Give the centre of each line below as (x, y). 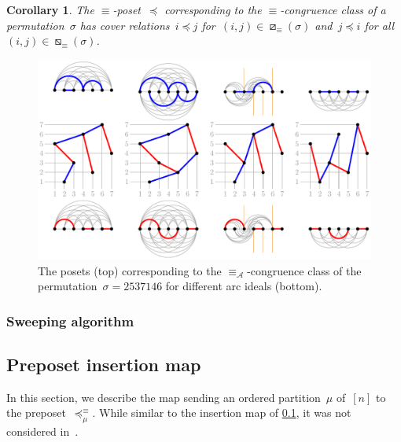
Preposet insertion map (104, 365)
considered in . (42, 431)
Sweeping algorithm (70, 320)
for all (379, 25)
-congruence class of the (304, 270)
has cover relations (125, 25)
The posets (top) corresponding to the (130, 270)
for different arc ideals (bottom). (244, 286)
